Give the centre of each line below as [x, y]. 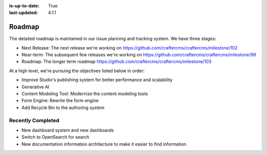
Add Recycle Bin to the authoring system [63, 107]
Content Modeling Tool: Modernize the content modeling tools [85, 94]
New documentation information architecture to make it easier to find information [104, 144]
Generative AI [35, 87]
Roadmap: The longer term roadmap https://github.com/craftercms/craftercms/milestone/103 [117, 61]
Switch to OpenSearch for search [55, 137]
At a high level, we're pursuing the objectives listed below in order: [77, 71]
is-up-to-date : [24, 6]
